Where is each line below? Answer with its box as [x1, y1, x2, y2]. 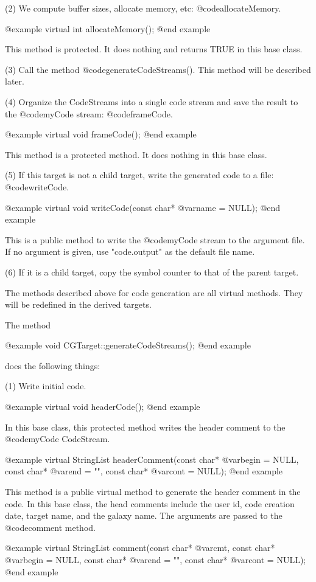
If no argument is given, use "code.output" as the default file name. [5, 245, 255, 258]
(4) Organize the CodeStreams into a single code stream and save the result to [5, 95, 298, 108]
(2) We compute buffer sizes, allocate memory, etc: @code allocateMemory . [5, 2, 281, 14]
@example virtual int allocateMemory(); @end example [5, 22, 211, 35]
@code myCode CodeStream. [5, 432, 110, 445]
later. [5, 75, 24, 88]
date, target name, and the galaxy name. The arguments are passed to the [5, 509, 283, 522]
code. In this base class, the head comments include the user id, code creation [5, 497, 295, 510]
